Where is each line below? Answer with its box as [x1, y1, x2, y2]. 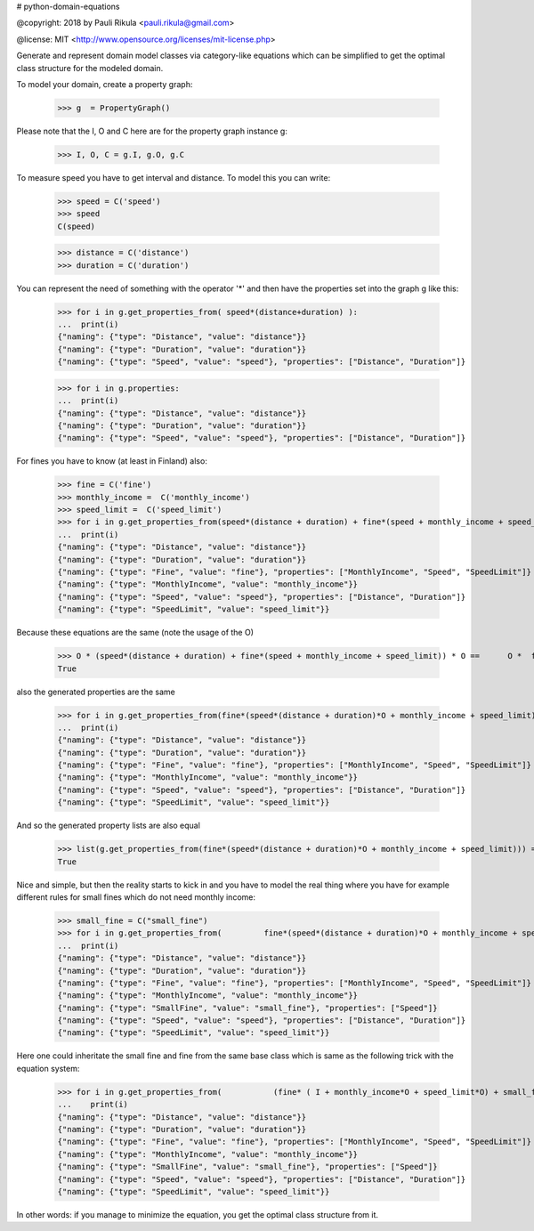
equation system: [16, 1063, 80, 1073]
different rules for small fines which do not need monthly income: [16, 891, 255, 903]
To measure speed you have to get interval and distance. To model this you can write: [16, 172, 331, 182]
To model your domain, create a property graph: [16, 78, 193, 89]
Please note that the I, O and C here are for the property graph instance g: [16, 126, 288, 136]
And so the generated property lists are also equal [16, 820, 200, 831]
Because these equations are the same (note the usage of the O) [16, 628, 254, 638]
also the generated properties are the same [16, 686, 175, 697]
